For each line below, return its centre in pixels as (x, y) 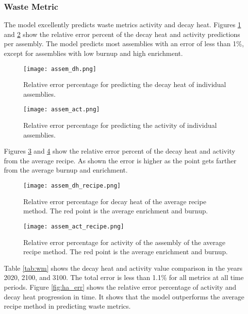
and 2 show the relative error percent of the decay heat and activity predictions (122, 34)
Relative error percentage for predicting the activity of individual (120, 125)
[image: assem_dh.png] (60, 69)
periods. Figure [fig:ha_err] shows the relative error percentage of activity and (120, 287)
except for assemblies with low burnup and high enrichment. (93, 53)
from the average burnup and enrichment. (66, 170)
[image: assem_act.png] (62, 110)
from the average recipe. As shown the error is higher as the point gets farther (120, 160)
